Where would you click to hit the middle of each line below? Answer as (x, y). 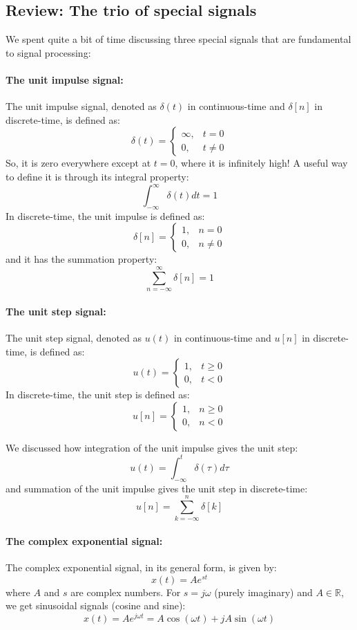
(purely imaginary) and (263, 592)
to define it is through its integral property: (97, 176)
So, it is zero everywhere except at (78, 163)
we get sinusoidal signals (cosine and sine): (96, 605)
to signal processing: (48, 52)
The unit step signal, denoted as (74, 338)
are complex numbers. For (126, 592)
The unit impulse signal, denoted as (81, 106)
